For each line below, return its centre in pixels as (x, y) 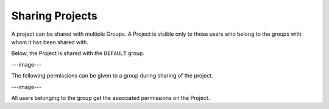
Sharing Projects (54, 16)
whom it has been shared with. (50, 42)
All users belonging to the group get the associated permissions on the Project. (111, 97)
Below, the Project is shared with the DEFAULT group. (78, 53)
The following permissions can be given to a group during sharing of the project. (112, 76)
